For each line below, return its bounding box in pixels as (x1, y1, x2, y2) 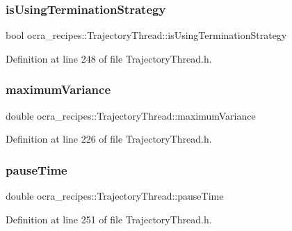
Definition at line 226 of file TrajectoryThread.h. (6, 132, 212, 146)
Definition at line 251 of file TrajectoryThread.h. (6, 212, 212, 226)
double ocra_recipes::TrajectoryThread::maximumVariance (6, 108, 256, 122)
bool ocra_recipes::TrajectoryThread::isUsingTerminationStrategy (6, 28, 287, 42)
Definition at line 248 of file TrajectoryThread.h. (6, 51, 212, 65)
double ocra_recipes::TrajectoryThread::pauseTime (6, 189, 224, 203)
